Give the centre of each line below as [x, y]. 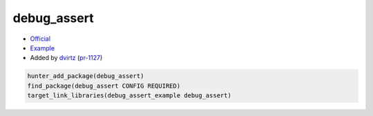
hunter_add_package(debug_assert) [86, 76]
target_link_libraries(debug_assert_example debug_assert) [129, 96]
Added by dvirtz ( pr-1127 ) [66, 58]
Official [40, 39]
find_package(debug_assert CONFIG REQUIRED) [104, 86]
